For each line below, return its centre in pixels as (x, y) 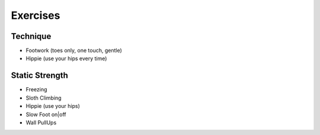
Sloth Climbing (44, 98)
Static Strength (39, 76)
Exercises (36, 15)
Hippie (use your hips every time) (66, 58)
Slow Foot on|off (46, 114)
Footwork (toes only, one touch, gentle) (74, 51)
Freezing (36, 90)
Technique (31, 36)
